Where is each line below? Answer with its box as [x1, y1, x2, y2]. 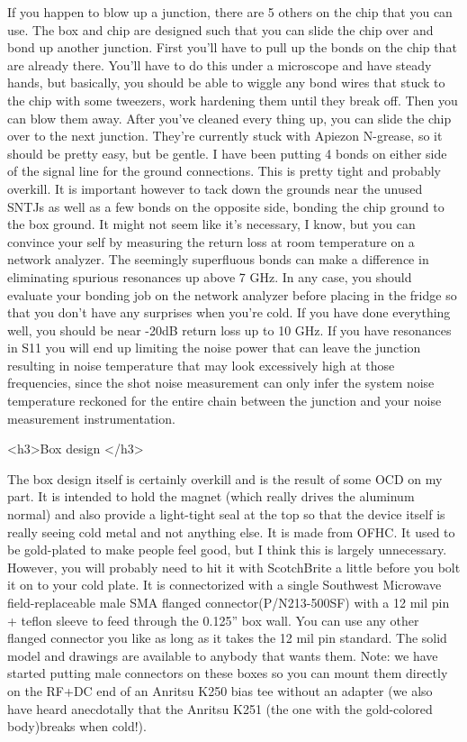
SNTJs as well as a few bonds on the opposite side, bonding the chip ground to [7, 197, 445, 215]
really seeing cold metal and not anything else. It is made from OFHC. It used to [7, 522, 455, 541]
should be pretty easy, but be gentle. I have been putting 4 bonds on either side [7, 143, 447, 162]
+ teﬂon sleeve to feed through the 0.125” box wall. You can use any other [7, 610, 419, 629]
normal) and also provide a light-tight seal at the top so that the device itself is [7, 505, 445, 524]
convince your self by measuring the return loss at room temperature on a [7, 232, 415, 251]
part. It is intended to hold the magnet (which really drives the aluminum [7, 487, 415, 506]
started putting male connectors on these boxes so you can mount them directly [7, 664, 448, 682]
